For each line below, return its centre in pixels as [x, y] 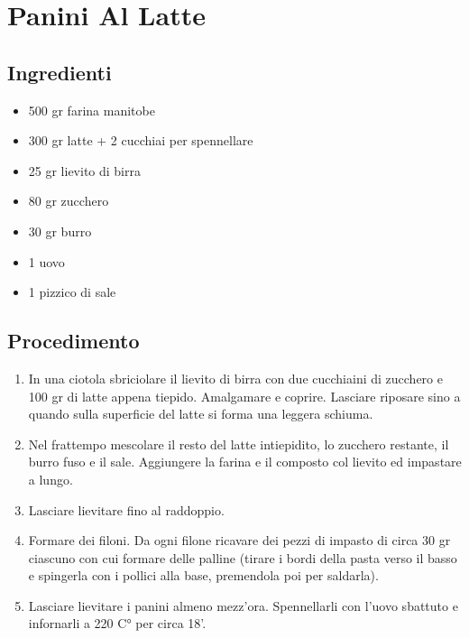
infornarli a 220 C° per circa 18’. [117, 623]
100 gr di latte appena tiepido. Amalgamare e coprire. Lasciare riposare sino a [244, 396]
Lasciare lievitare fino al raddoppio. [126, 509]
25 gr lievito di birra [84, 170]
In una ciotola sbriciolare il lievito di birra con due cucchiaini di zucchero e [235, 378]
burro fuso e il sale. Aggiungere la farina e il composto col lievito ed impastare [245, 462]
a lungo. [51, 479]
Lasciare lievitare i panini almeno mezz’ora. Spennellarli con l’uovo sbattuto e [243, 605]
